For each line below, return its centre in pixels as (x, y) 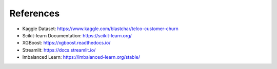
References (35, 13)
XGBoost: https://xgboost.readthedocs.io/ (66, 43)
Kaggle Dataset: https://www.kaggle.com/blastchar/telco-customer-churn (101, 29)
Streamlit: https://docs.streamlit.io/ (59, 50)
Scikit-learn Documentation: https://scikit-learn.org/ (77, 35)
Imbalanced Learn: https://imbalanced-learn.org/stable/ (81, 57)
